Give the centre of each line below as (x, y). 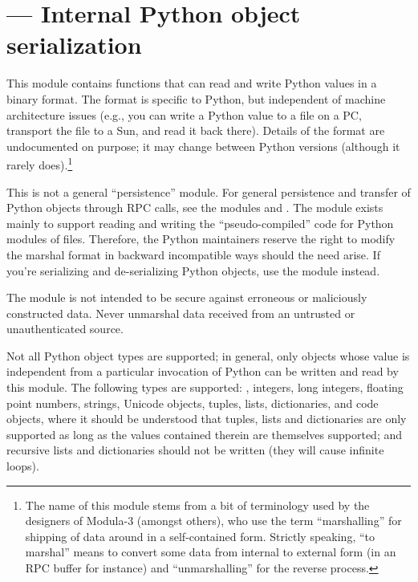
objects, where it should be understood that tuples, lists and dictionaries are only (207, 419)
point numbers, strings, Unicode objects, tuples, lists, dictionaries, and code (193, 403)
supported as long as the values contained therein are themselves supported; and (205, 434)
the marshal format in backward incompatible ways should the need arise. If (193, 254)
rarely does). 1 (40, 163)
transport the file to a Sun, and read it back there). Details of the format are (196, 130)
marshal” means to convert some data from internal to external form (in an (211, 552)
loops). (23, 466)
